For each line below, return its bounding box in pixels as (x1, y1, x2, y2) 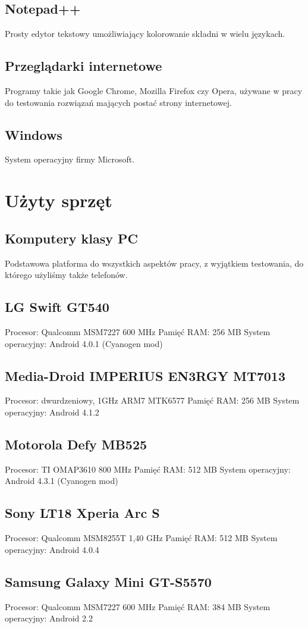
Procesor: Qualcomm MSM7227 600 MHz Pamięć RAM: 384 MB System (5, 600, 271, 613)
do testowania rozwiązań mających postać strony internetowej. (5, 96, 232, 108)
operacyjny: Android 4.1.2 (5, 405, 99, 418)
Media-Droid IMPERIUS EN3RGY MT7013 (5, 366, 286, 385)
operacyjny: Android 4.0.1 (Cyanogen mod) (5, 337, 163, 349)
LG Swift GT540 (5, 298, 109, 316)
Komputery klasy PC (5, 229, 138, 247)
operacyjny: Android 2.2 (5, 612, 93, 624)
